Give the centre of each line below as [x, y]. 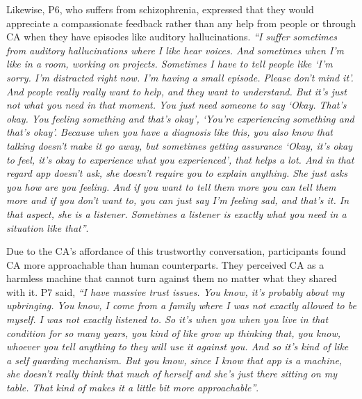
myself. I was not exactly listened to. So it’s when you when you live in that [167, 319]
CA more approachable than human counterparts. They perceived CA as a [165, 264]
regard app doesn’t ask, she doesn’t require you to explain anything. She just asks [177, 173]
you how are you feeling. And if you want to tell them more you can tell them [171, 186]
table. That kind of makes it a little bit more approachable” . [133, 388]
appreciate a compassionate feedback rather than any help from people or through [181, 23]
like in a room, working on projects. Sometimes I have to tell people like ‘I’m [170, 64]
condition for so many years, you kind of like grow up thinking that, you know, [174, 332]
